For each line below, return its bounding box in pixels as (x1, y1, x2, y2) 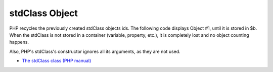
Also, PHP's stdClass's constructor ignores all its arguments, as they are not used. (9, 48, 180, 54)
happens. (9, 39, 29, 45)
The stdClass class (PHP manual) (22, 58, 92, 64)
